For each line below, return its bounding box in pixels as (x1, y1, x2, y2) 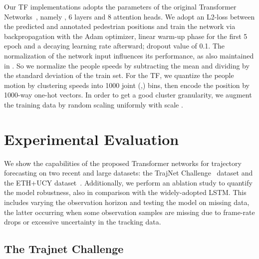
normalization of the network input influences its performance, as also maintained (4, 50, 254, 60)
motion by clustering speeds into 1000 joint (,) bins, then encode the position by (4, 79, 250, 90)
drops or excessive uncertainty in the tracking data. (4, 216, 161, 227)
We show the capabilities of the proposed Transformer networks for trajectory (4, 157, 242, 168)
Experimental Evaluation (4, 128, 179, 149)
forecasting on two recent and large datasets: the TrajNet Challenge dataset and (4, 167, 253, 178)
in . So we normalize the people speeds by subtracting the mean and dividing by (4, 60, 250, 70)
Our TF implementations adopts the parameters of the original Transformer (4, 1, 237, 11)
